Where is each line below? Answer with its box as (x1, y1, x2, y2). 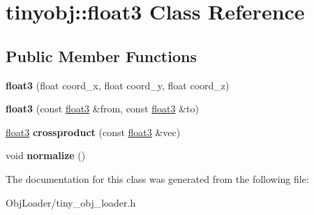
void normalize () (6, 148, 86, 163)
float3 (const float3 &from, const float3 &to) (6, 101, 199, 116)
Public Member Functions (6, 45, 197, 66)
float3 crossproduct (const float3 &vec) (6, 124, 181, 139)
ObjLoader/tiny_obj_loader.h (6, 195, 136, 209)
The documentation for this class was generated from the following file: (6, 171, 309, 186)
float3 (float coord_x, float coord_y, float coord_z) (6, 77, 230, 92)
